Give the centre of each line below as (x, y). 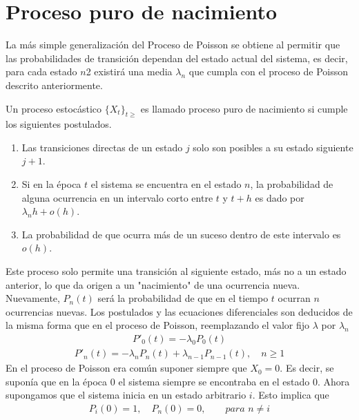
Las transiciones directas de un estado (102, 147)
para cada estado (41, 71)
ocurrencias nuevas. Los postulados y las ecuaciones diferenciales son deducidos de (179, 311)
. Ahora (333, 381)
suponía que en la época (57, 381)
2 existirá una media (129, 71)
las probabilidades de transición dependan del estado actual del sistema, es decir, (177, 58)
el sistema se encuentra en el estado (166, 184)
